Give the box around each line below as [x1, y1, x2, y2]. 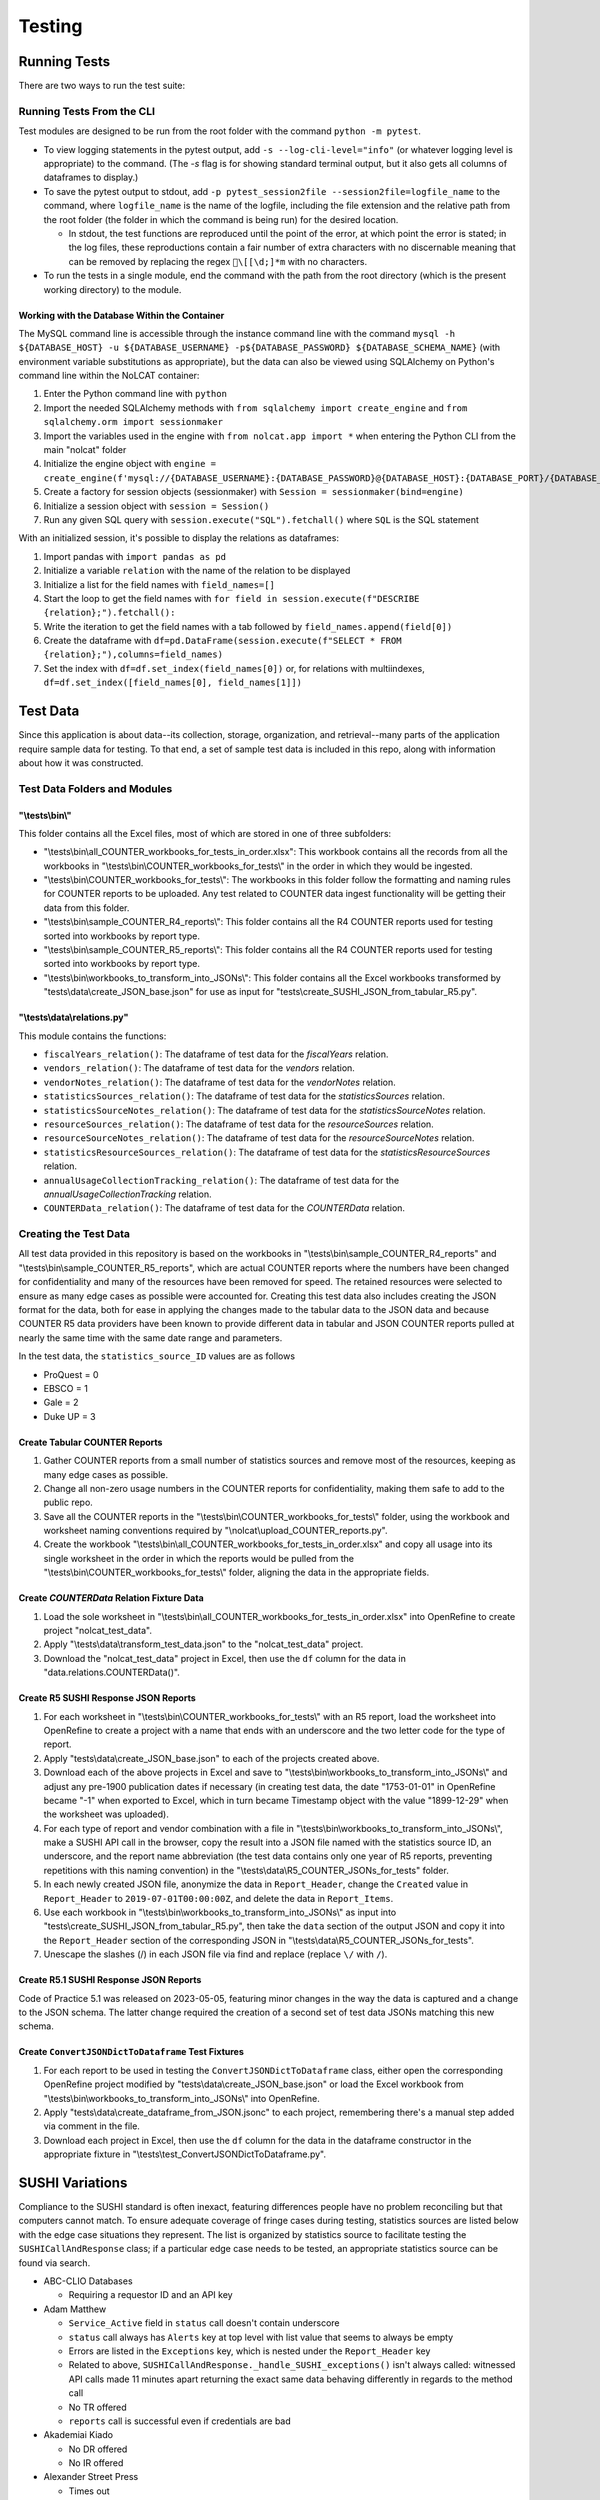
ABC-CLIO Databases [43, 2275, 134, 2287]
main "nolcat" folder [43, 444, 127, 456]
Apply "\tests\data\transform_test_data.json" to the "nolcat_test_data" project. [43, 1638, 364, 1650]
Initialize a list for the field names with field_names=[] [43, 578, 275, 590]
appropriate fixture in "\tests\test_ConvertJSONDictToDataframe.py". [43, 2148, 327, 2160]
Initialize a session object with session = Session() [43, 500, 270, 512]
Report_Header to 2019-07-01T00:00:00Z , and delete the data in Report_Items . [43, 1892, 394, 1904]
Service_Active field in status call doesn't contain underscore [68, 2317, 340, 2329]
